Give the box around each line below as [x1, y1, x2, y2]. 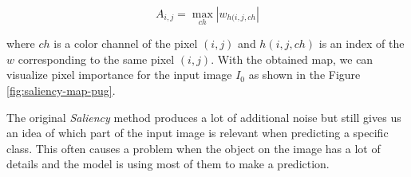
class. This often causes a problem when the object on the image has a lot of [6, 140, 381, 156]
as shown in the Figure [248, 66, 361, 83]
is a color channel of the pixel [53, 35, 198, 52]
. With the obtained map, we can [211, 50, 373, 67]
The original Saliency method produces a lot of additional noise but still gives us [6, 108, 401, 125]
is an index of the [318, 35, 405, 52]
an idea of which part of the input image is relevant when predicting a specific [6, 124, 389, 141]
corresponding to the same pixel [18, 50, 175, 67]
